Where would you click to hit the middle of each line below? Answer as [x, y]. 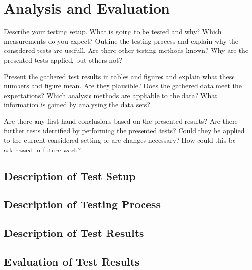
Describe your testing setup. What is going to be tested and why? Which [113, 31]
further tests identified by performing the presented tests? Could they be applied [124, 130]
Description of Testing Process [82, 204]
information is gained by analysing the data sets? [77, 105]
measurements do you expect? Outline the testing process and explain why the [121, 41]
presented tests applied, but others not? [63, 59]
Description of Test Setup [70, 176]
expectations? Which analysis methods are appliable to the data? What [111, 95]
